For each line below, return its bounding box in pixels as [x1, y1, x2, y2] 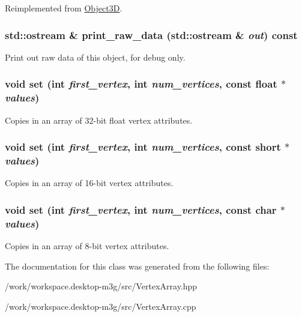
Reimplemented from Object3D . [5, 2, 122, 14]
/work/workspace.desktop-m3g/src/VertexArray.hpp [5, 280, 198, 292]
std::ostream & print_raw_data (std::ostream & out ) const [5, 27, 298, 42]
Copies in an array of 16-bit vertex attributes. [5, 177, 174, 189]
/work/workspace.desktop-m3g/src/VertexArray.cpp [5, 300, 196, 312]
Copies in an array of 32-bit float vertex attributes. [5, 113, 193, 126]
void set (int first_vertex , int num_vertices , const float [5, 76, 277, 91]
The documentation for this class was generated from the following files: [5, 259, 270, 272]
